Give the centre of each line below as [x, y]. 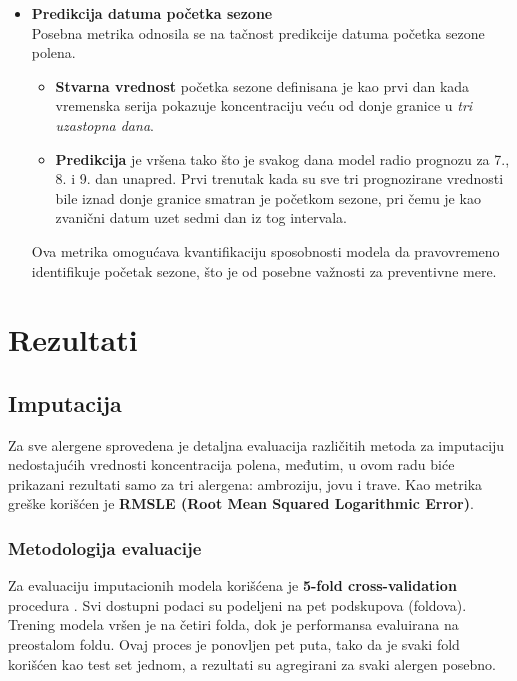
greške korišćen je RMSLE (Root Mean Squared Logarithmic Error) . [241, 503]
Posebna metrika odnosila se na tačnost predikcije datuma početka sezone [258, 32]
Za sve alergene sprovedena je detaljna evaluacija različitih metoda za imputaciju [256, 444]
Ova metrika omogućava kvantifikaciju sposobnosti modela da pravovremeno [265, 250]
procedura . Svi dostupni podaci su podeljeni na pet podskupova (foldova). [237, 604]
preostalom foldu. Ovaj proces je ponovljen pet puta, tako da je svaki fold [234, 644]
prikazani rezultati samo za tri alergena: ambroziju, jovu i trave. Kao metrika [245, 483]
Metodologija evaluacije [105, 548]
